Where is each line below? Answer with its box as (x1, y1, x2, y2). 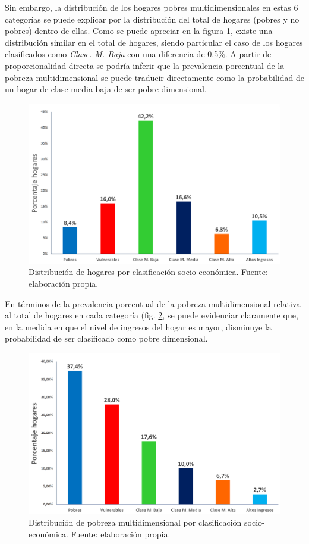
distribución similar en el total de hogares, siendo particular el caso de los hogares (5, 36, 303, 48)
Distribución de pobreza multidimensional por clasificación (29, 516, 242, 529)
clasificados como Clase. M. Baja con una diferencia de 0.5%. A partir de (5, 48, 272, 60)
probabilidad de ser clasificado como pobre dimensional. (5, 332, 208, 345)
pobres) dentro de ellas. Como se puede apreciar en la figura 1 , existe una (5, 24, 273, 37)
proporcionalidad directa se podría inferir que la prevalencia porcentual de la (5, 59, 285, 71)
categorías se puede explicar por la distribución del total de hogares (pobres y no (5, 12, 299, 25)
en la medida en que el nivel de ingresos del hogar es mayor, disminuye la (5, 320, 272, 333)
